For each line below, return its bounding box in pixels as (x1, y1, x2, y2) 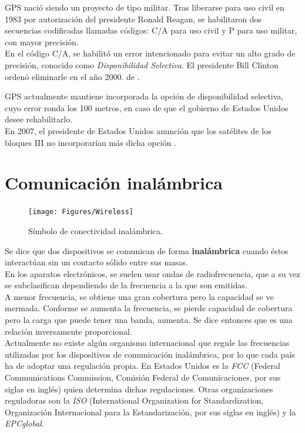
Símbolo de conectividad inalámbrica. (28, 224, 163, 237)
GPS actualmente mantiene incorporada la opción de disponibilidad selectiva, (5, 90, 284, 102)
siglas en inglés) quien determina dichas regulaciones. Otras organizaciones (5, 382, 273, 395)
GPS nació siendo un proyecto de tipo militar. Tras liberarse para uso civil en (5, 1, 284, 13)
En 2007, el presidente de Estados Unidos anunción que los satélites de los (5, 124, 272, 136)
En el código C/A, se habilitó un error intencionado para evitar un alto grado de (5, 47, 296, 59)
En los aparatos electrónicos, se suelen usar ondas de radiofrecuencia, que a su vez (5, 267, 300, 279)
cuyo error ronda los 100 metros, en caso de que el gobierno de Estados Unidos (5, 101, 289, 114)
